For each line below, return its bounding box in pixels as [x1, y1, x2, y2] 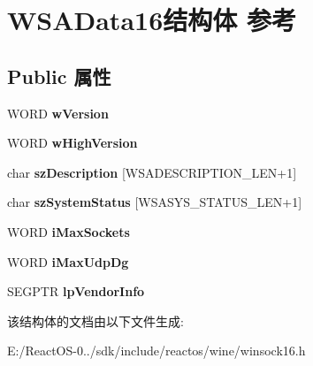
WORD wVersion [7, 103, 109, 122]
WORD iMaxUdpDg [7, 252, 129, 271]
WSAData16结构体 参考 [7, 2, 296, 38]
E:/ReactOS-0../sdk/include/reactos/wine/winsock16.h [7, 341, 306, 360]
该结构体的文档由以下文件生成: [7, 311, 184, 330]
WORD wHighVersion [7, 133, 138, 152]
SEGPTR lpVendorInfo [7, 282, 145, 301]
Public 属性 [7, 62, 111, 89]
